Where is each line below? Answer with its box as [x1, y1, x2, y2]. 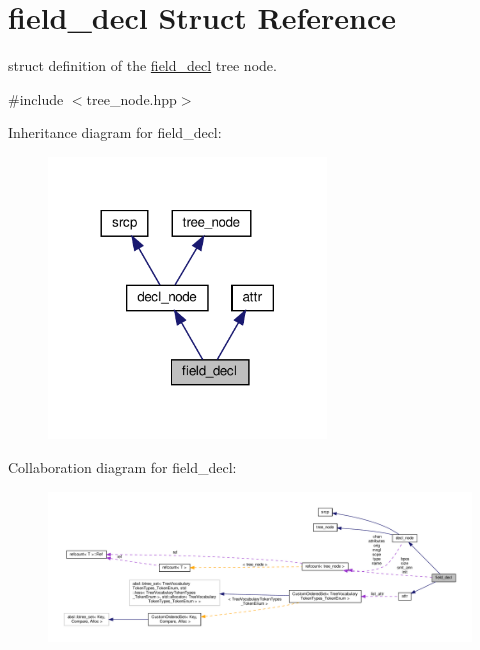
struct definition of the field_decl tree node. [8, 55, 277, 76]
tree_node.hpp [86, 88, 177, 109]
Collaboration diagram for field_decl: [8, 456, 237, 477]
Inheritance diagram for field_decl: [8, 122, 222, 143]
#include [8, 88, 64, 109]
